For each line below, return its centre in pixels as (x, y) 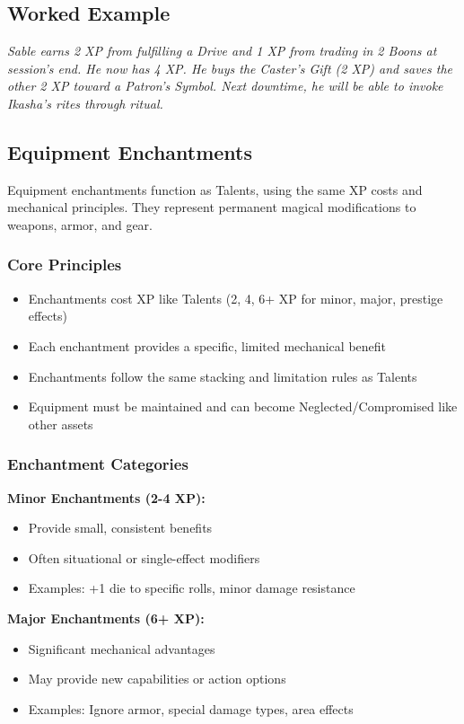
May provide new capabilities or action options (157, 679)
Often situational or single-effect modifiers (144, 557)
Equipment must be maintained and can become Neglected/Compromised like (243, 406)
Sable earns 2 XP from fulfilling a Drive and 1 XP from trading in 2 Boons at (222, 51)
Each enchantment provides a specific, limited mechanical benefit (207, 345)
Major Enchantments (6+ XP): (106, 618)
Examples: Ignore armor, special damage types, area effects (191, 708)
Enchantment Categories (98, 464)
